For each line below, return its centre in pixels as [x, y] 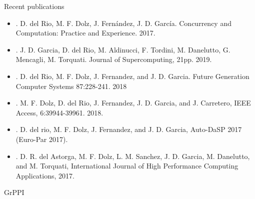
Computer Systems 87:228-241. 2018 [71, 86]
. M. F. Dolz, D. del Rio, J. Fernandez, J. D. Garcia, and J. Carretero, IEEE [133, 103]
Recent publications [34, 6]
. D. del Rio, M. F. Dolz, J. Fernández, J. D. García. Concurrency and [123, 23]
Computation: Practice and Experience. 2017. [85, 33]
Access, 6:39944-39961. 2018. [59, 112]
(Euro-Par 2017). [42, 139]
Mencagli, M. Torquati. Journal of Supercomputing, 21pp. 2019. [114, 59]
